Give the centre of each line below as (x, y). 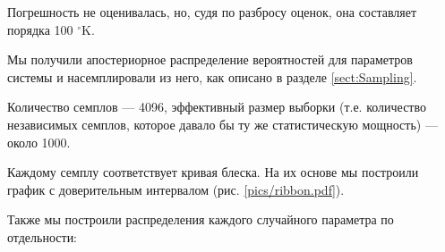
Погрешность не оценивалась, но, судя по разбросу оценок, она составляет (212, 12)
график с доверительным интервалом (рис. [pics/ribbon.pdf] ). (176, 189)
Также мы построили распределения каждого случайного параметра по (201, 219)
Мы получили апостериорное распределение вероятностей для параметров (210, 59)
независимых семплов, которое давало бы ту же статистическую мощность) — (222, 124)
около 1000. (39, 142)
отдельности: (43, 236)
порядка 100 (40, 29)
